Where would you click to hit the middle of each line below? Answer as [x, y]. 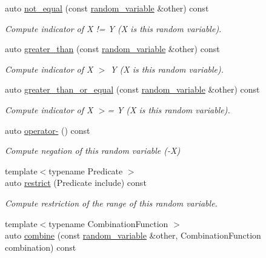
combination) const [41, 247]
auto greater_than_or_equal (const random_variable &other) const [132, 89]
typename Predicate [86, 170]
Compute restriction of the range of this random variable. [111, 203]
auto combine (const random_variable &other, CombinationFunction [133, 235]
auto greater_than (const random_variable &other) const [112, 49]
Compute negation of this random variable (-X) [93, 150]
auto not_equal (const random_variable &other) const [107, 8]
